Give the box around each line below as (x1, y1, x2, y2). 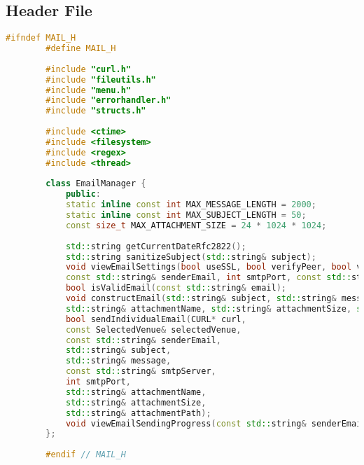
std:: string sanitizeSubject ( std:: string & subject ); (65, 251, 316, 262)
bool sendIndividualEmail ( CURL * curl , (65, 314, 246, 324)
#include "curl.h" (45, 64, 131, 74)
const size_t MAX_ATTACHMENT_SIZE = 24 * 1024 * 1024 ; (65, 220, 327, 230)
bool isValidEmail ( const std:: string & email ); (65, 283, 286, 293)
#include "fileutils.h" (45, 74, 156, 85)
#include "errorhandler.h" (45, 95, 171, 106)
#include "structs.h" (45, 106, 146, 116)
